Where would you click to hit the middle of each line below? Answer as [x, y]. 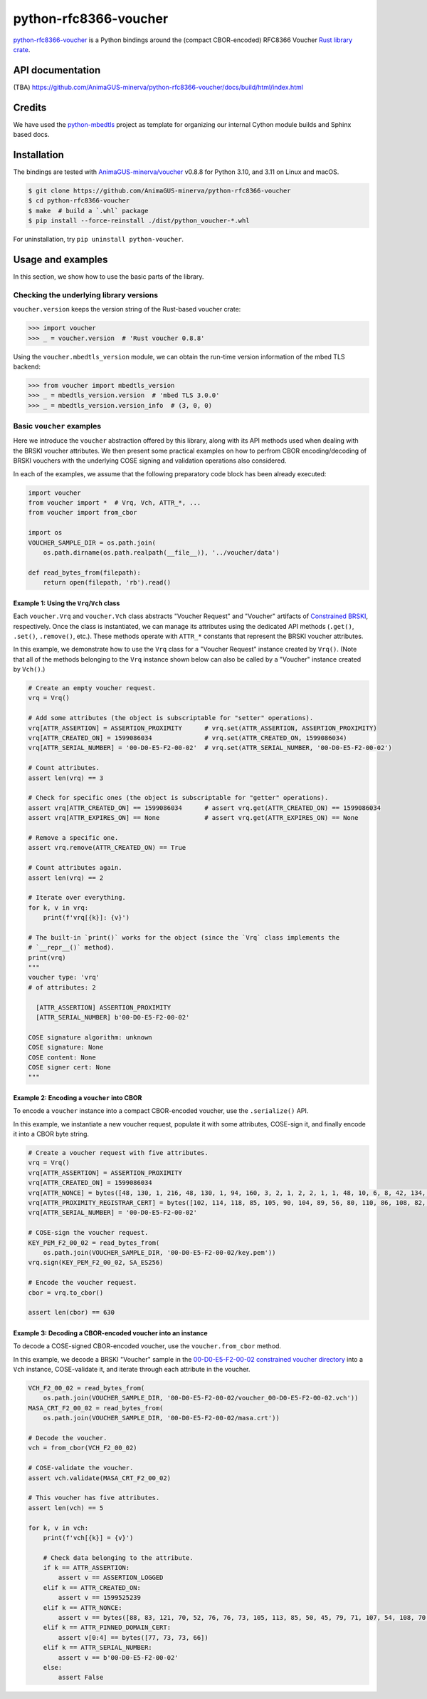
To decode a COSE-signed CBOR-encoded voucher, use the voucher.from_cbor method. [147, 1346]
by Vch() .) [29, 669]
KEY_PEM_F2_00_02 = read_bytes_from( [94, 1243]
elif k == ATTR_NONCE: [83, 1607]
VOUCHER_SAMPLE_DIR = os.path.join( [92, 543]
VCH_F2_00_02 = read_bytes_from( [86, 1388]
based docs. [31, 135]
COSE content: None [62, 1057]
